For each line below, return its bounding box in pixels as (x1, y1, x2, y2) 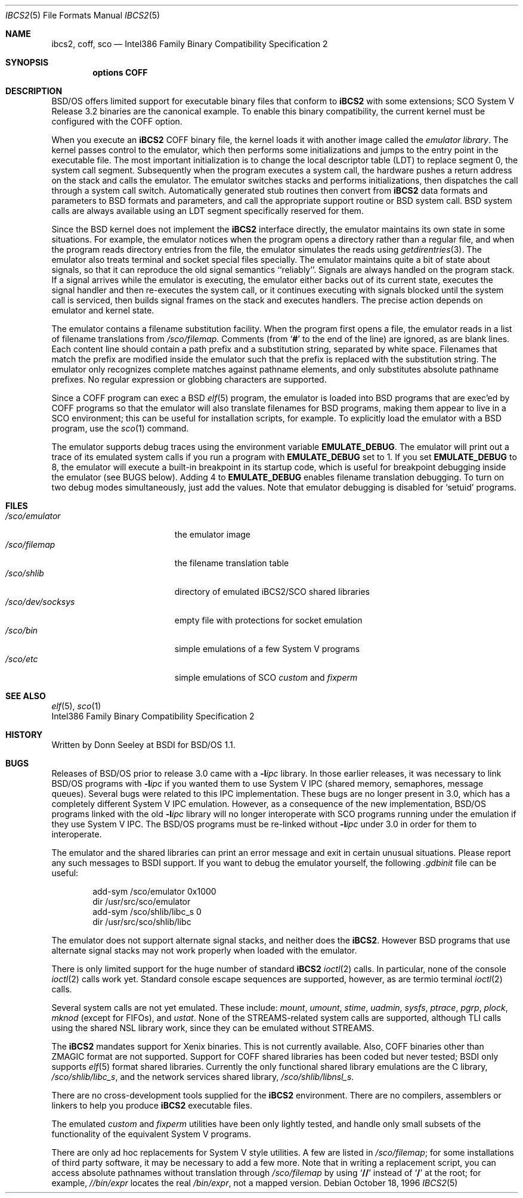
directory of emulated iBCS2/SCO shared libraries (174, 586, 370, 597)
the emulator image (174, 529, 251, 539)
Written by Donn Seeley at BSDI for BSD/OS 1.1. (51, 740, 236, 750)
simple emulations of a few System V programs (174, 644, 360, 654)
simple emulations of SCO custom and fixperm (174, 672, 358, 682)
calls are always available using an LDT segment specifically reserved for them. (51, 206, 364, 216)
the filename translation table (174, 558, 289, 568)
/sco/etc (5, 654, 38, 664)
